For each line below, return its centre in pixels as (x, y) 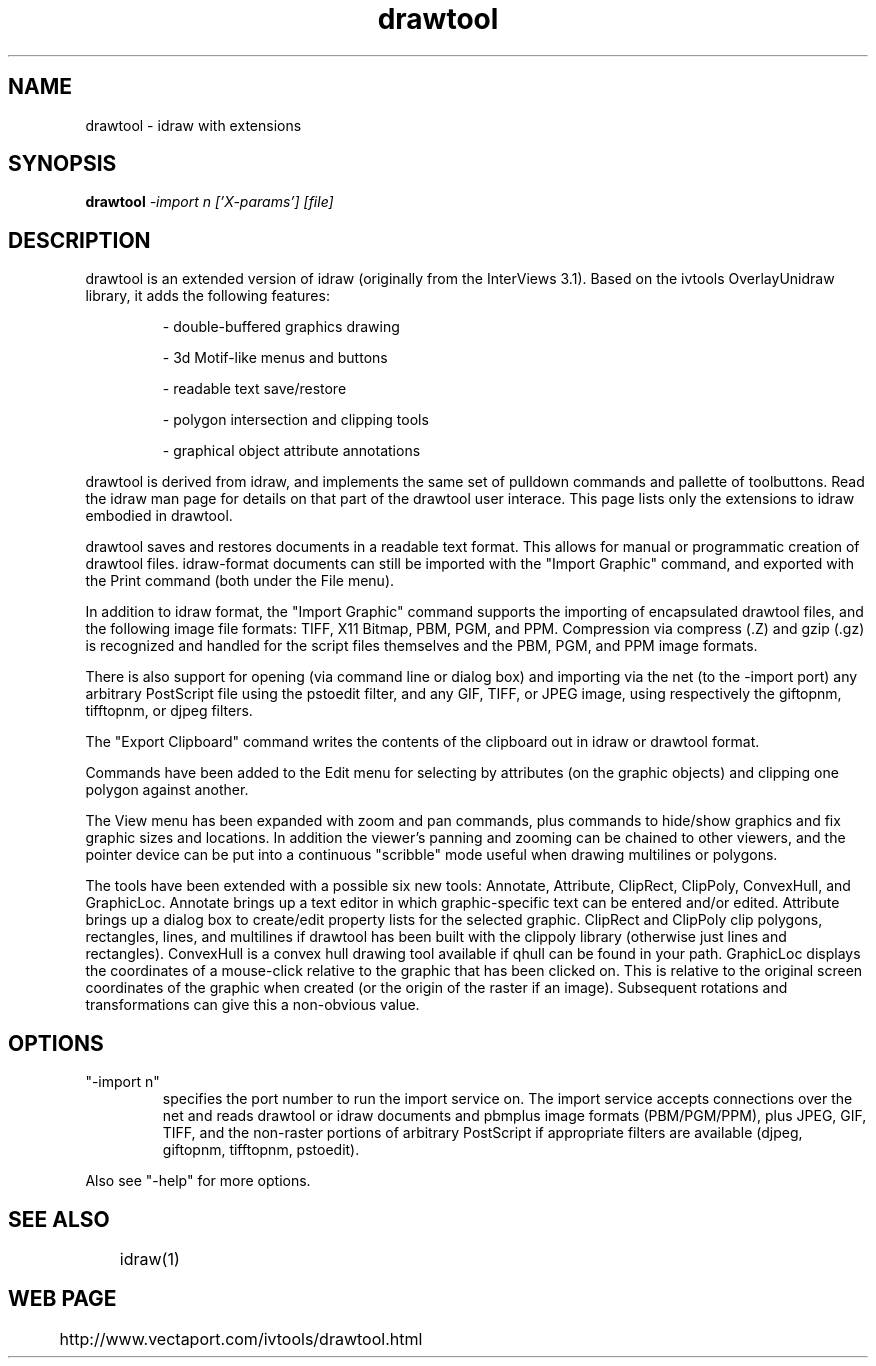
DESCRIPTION (79, 240)
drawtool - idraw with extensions (193, 125)
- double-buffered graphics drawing (281, 327)
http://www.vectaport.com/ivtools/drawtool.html (241, 1338)
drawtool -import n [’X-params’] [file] (209, 202)
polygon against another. (167, 790)
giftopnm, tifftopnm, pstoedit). (261, 1150)
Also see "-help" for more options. (198, 1181)
